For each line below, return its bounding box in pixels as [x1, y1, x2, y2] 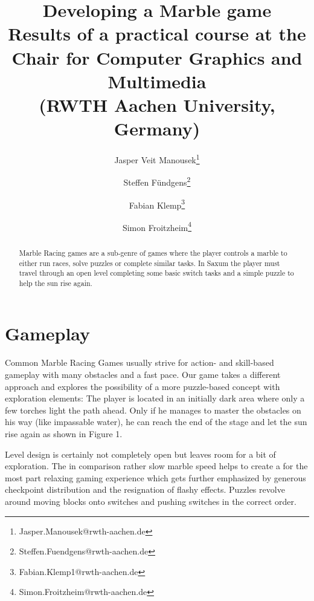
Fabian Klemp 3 [129, 197, 185, 211]
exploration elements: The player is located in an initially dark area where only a [5, 392, 305, 404]
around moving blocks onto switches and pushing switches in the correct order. [5, 495, 296, 507]
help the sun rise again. [19, 278, 92, 288]
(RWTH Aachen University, [39, 92, 275, 117]
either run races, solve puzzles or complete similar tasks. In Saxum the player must [19, 258, 280, 268]
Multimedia [107, 68, 207, 93]
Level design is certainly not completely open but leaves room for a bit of [5, 447, 276, 460]
